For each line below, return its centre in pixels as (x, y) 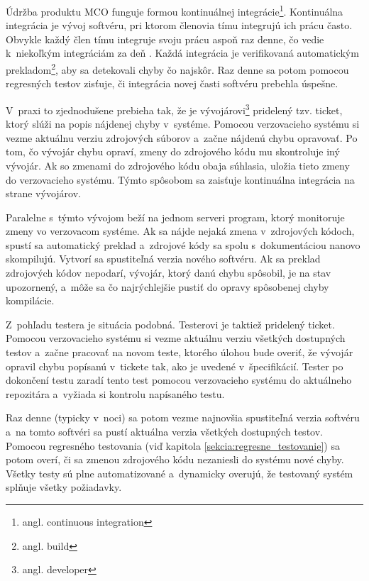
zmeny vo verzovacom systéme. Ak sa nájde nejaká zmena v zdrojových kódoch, (180, 231)
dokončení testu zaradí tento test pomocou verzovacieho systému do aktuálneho (179, 380)
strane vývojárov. (43, 193)
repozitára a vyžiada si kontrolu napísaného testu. (115, 393)
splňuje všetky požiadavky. (64, 487)
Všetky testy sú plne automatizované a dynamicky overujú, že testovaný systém (180, 473)
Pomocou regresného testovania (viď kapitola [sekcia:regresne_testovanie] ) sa (173, 445)
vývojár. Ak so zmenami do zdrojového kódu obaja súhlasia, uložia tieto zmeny (178, 165)
